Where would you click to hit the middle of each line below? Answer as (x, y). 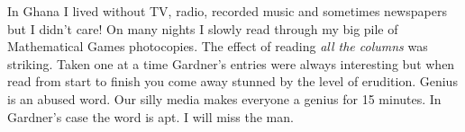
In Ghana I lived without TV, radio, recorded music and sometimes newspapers (227, 11)
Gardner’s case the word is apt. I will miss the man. (150, 116)
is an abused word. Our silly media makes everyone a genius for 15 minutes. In (224, 98)
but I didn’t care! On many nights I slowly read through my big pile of (203, 28)
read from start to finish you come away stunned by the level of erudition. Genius (232, 81)
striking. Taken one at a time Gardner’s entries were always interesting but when (231, 63)
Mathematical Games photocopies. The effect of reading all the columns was (218, 46)
